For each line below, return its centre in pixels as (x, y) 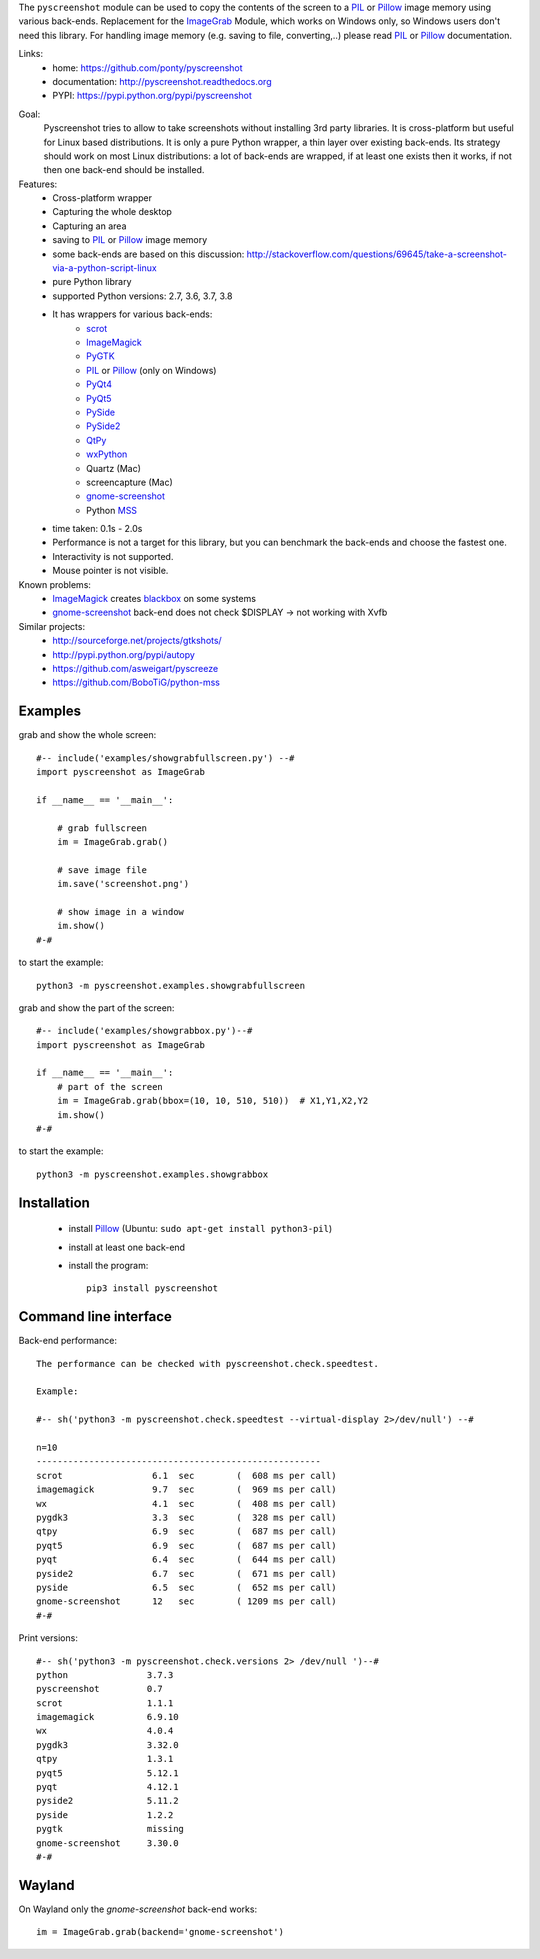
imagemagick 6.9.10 (107, 1717)
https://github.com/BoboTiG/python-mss (136, 682)
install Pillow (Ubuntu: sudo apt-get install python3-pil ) (200, 1229)
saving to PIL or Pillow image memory (130, 240)
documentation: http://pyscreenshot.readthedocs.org (162, 81)
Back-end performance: (67, 1341)
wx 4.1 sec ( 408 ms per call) (186, 1503)
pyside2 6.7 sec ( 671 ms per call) (186, 1573)
